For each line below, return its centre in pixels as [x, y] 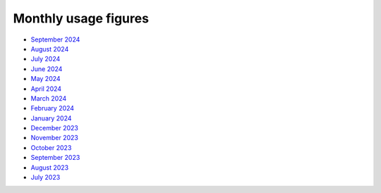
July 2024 [46, 59]
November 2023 [55, 138]
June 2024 [47, 69]
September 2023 [55, 158]
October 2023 [51, 147]
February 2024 [52, 108]
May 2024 [46, 79]
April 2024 [46, 89]
